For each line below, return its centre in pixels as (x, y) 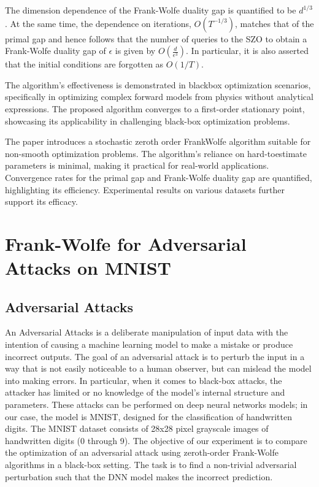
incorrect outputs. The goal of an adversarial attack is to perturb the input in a (155, 356)
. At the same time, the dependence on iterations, (98, 23)
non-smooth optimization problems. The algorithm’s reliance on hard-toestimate (156, 153)
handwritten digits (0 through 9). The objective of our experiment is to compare (156, 440)
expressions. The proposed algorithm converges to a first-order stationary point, (155, 108)
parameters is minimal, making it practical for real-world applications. (137, 165)
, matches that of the (275, 23)
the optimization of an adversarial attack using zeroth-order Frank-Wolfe (142, 452)
